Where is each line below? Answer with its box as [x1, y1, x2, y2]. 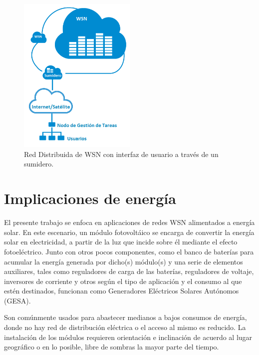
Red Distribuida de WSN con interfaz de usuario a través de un [24, 148, 219, 159]
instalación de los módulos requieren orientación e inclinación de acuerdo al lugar [4, 331, 253, 342]
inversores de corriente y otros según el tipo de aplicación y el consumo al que [4, 275, 242, 286]
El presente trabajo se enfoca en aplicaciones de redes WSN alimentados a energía [4, 217, 255, 227]
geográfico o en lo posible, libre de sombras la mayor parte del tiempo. [4, 341, 219, 352]
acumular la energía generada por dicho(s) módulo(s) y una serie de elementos [4, 256, 243, 266]
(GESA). [4, 295, 31, 305]
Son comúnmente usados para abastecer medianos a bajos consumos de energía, [4, 312, 247, 322]
